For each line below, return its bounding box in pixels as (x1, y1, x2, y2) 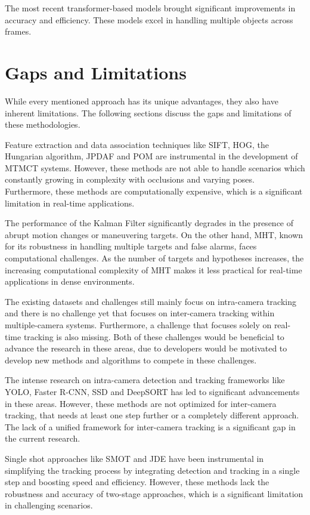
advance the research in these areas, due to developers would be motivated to (5, 342, 287, 354)
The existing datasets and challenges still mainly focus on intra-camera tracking (5, 295, 297, 307)
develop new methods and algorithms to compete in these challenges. (5, 353, 257, 366)
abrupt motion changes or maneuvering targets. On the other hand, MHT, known (5, 228, 303, 240)
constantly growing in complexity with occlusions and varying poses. (5, 173, 255, 186)
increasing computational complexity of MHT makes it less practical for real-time (5, 263, 302, 276)
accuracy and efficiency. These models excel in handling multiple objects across (5, 13, 293, 26)
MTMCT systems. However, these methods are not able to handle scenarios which (5, 161, 305, 174)
